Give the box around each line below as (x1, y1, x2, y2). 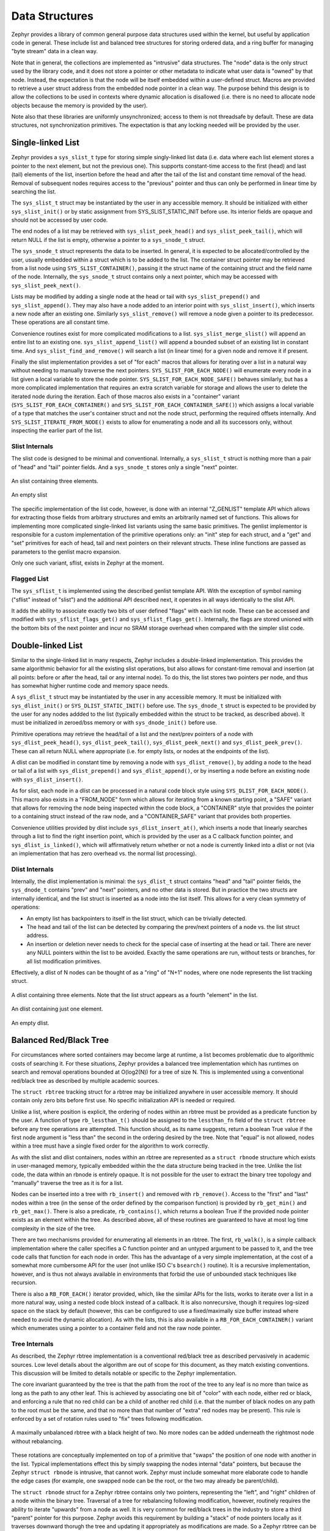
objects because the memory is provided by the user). (11, 102, 148, 109)
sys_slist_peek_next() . (11, 282, 81, 289)
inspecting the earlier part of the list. (11, 427, 103, 434)
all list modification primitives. (26, 957, 102, 965)
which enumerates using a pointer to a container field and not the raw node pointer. (11, 1325, 222, 1332)
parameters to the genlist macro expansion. (11, 548, 122, 555)
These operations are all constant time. (11, 318, 110, 326)
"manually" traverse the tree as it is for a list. (11, 1179, 123, 1186)
